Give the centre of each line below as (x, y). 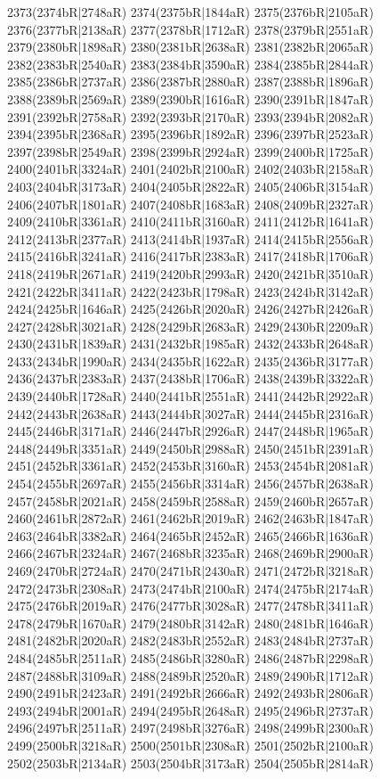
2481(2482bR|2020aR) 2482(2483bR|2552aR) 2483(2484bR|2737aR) (190, 640)
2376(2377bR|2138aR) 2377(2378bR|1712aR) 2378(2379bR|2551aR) (190, 29)
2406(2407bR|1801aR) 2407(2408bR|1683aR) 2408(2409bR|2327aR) (190, 204)
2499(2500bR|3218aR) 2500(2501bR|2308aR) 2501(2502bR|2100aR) (190, 745)
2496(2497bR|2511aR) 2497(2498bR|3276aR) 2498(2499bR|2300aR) (190, 728)
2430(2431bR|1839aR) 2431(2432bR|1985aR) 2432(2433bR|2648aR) (190, 344)
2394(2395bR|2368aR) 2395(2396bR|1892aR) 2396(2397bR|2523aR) (190, 134)
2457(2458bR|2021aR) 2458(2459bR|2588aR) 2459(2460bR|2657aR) (190, 500)
